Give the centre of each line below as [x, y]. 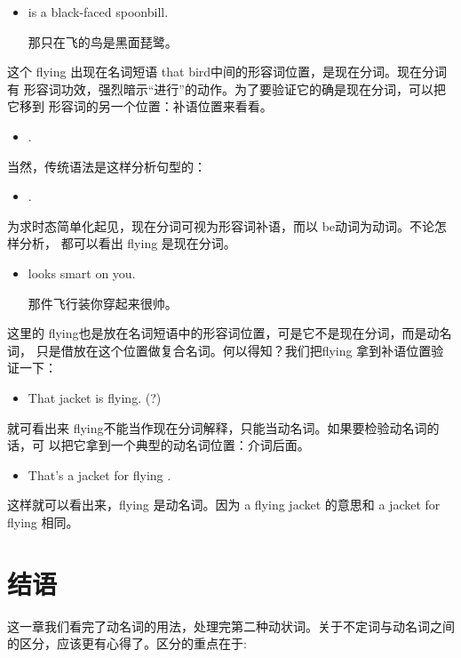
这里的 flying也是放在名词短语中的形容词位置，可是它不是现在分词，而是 [217, 333]
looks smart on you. [82, 273]
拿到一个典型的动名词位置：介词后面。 [198, 445]
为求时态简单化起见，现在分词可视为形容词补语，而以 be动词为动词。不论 [221, 225]
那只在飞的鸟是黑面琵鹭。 [103, 41]
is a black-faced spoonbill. [98, 12]
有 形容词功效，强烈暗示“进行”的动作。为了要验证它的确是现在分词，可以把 [227, 88]
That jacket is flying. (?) [95, 397]
